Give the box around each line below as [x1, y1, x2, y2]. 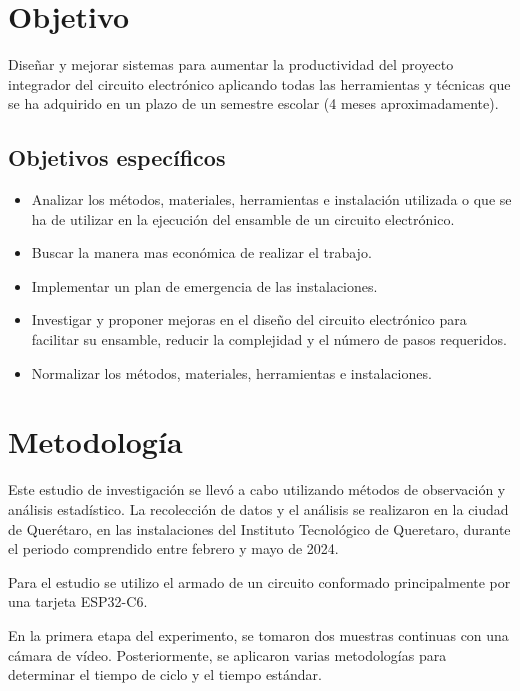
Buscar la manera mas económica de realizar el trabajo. [31, 242, 372, 263]
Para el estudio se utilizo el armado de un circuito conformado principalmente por [8, 571, 511, 592]
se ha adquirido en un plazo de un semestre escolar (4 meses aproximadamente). [8, 93, 499, 114]
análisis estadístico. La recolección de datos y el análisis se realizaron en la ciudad [8, 498, 509, 519]
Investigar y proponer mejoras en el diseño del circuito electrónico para [31, 309, 467, 330]
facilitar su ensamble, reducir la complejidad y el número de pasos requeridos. [31, 329, 507, 350]
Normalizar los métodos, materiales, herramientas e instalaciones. [31, 362, 432, 383]
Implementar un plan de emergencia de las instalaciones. [31, 275, 378, 296]
